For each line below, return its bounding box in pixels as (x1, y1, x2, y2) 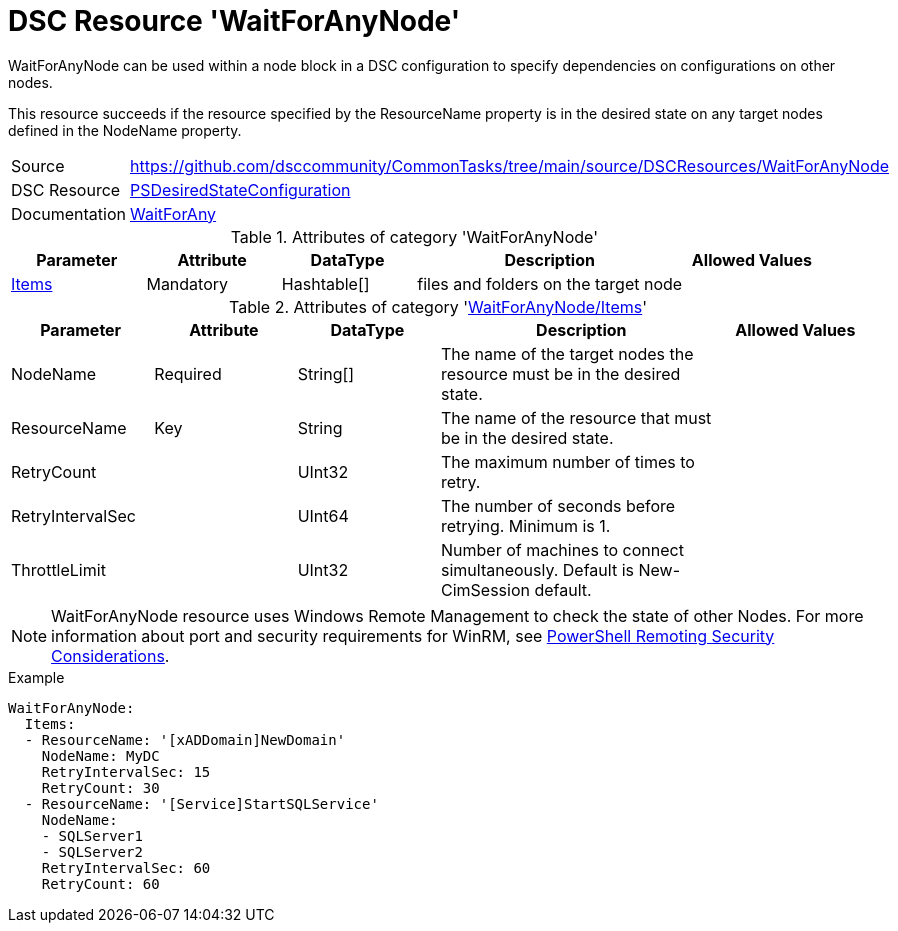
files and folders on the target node (417, 273, 683, 294)
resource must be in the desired (440, 363, 681, 384)
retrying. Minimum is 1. (440, 515, 611, 536)
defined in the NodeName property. (8, 121, 242, 139)
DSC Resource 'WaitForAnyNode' (8, 4, 461, 38)
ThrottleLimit (11, 559, 106, 580)
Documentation (11, 203, 126, 224)
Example (8, 668, 65, 686)
